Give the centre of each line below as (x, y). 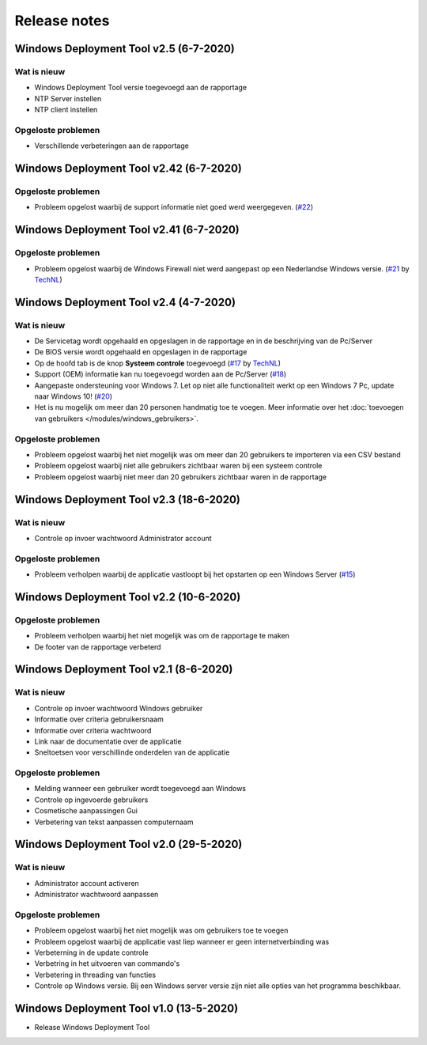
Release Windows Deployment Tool (92, 1028)
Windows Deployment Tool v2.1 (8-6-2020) (124, 670)
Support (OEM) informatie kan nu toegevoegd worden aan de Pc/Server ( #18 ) (161, 374)
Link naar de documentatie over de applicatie (108, 741)
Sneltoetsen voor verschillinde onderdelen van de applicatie (132, 752)
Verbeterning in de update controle (92, 952)
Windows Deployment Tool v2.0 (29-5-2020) (128, 844)
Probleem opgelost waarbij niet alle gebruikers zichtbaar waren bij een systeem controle (178, 466)
